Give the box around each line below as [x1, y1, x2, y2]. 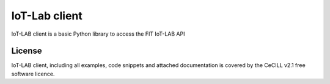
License [11, 46, 42, 56]
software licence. [11, 70, 55, 77]
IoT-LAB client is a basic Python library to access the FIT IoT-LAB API [11, 30, 185, 37]
